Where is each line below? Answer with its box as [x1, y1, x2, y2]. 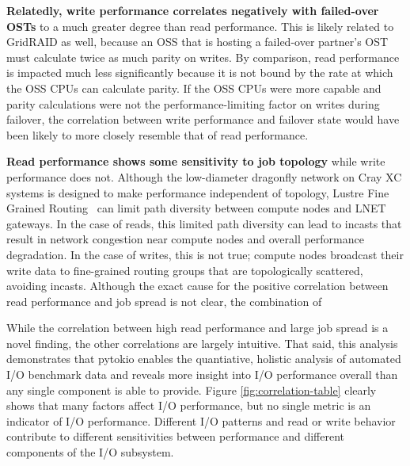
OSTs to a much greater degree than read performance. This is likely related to [6, 17, 394, 34]
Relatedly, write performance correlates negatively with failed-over [6, 2, 379, 18]
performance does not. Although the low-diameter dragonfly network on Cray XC [6, 168, 402, 185]
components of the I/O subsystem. [6, 444, 174, 460]
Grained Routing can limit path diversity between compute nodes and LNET [6, 200, 386, 216]
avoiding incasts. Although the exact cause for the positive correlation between [6, 277, 389, 294]
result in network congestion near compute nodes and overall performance [6, 231, 364, 247]
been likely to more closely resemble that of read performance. [6, 126, 309, 143]
